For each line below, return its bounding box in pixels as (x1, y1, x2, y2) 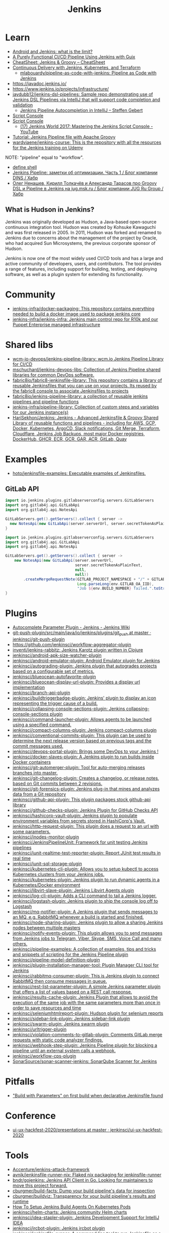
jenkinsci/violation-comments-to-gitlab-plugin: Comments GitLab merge (12, 1031, 162, 1037)
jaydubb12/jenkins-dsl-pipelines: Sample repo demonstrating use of (12, 91, 153, 97)
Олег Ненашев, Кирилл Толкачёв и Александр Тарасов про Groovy (12, 180, 157, 186)
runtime (12, 1198, 29, 1204)
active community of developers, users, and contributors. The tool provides (5, 260, 162, 267)
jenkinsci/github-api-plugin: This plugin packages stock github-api (12, 796, 151, 803)
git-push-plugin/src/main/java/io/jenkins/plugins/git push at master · (12, 630, 151, 637)
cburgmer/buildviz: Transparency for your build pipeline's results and (12, 1193, 156, 1199)
